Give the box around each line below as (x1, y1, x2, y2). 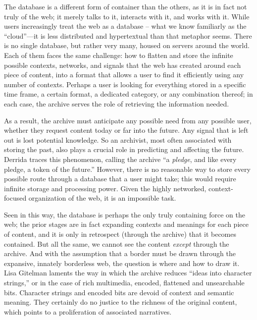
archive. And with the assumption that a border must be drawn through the (4, 248, 236, 259)
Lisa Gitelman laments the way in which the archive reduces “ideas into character (4, 267, 252, 278)
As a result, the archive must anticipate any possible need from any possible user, (4, 115, 252, 125)
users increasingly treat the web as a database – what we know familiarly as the (4, 21, 247, 31)
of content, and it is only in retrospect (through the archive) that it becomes (4, 229, 236, 239)
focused (4, 193, 27, 203)
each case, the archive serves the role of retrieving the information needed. (4, 98, 229, 108)
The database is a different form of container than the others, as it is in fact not (4, 1, 247, 11)
